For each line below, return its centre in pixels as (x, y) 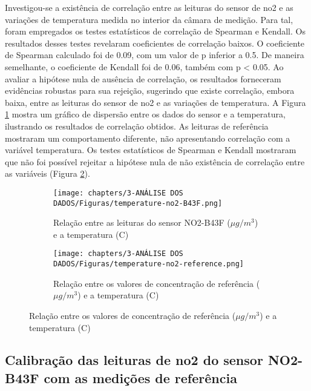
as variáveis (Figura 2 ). (47, 173)
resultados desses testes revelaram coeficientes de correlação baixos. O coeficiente (155, 43)
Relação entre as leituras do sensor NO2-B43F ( (142, 222)
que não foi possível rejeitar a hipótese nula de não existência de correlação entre (155, 161)
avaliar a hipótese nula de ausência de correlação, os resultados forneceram (143, 78)
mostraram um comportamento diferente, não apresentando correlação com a (148, 138)
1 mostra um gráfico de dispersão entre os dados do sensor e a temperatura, (145, 114)
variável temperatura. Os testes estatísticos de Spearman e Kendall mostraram (151, 150)
